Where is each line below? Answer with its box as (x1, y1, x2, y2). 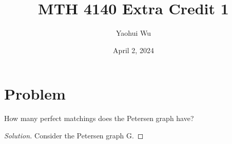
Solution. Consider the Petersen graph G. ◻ (4, 130, 144, 140)
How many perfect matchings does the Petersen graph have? (4, 113, 194, 124)
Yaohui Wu (115, 28, 151, 38)
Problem (4, 83, 66, 104)
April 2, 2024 (113, 44, 154, 55)
